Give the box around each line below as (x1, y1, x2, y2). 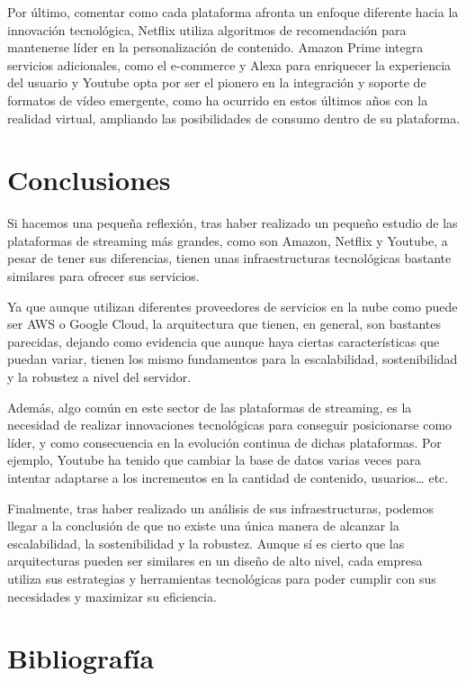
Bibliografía (7, 640, 155, 676)
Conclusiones (7, 161, 171, 198)
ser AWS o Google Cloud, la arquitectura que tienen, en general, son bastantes (7, 314, 442, 333)
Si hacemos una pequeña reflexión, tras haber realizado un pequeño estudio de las (7, 213, 458, 232)
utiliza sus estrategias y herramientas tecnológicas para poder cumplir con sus (7, 568, 436, 587)
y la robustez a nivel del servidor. (7, 368, 192, 386)
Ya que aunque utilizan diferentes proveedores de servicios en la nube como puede (7, 296, 458, 315)
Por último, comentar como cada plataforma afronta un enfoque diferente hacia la (7, 3, 459, 21)
